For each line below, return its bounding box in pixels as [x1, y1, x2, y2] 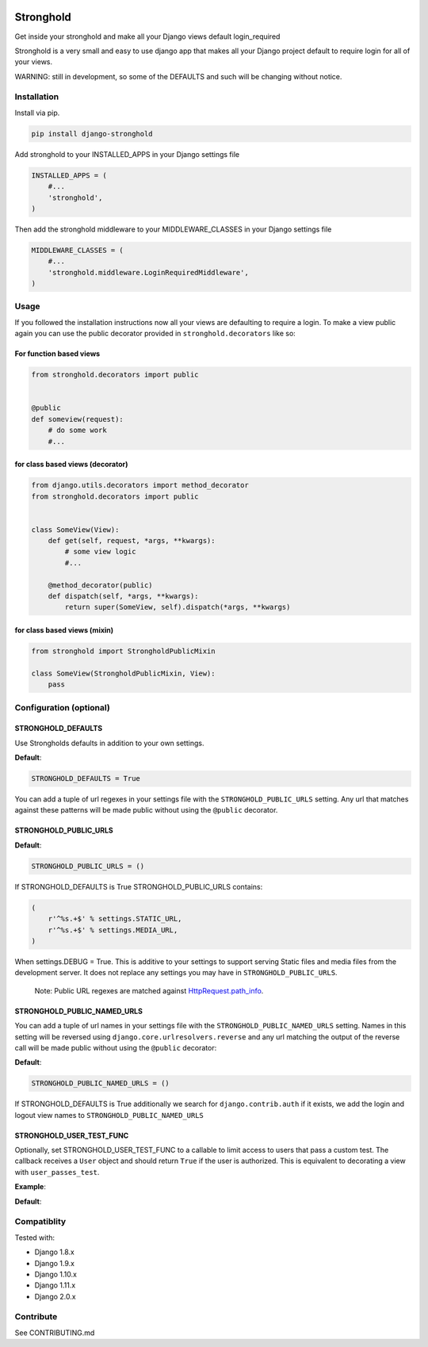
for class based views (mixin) [14, 626, 114, 635]
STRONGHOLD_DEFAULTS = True [31, 774, 140, 783]
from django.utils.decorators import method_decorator [31, 480, 249, 490]
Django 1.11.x [34, 1280, 76, 1290]
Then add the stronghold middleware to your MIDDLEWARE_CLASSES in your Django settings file [14, 224, 332, 234]
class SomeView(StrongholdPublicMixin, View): [31, 668, 216, 678]
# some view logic [64, 547, 136, 557]
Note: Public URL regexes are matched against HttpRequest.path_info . [34, 985, 264, 995]
